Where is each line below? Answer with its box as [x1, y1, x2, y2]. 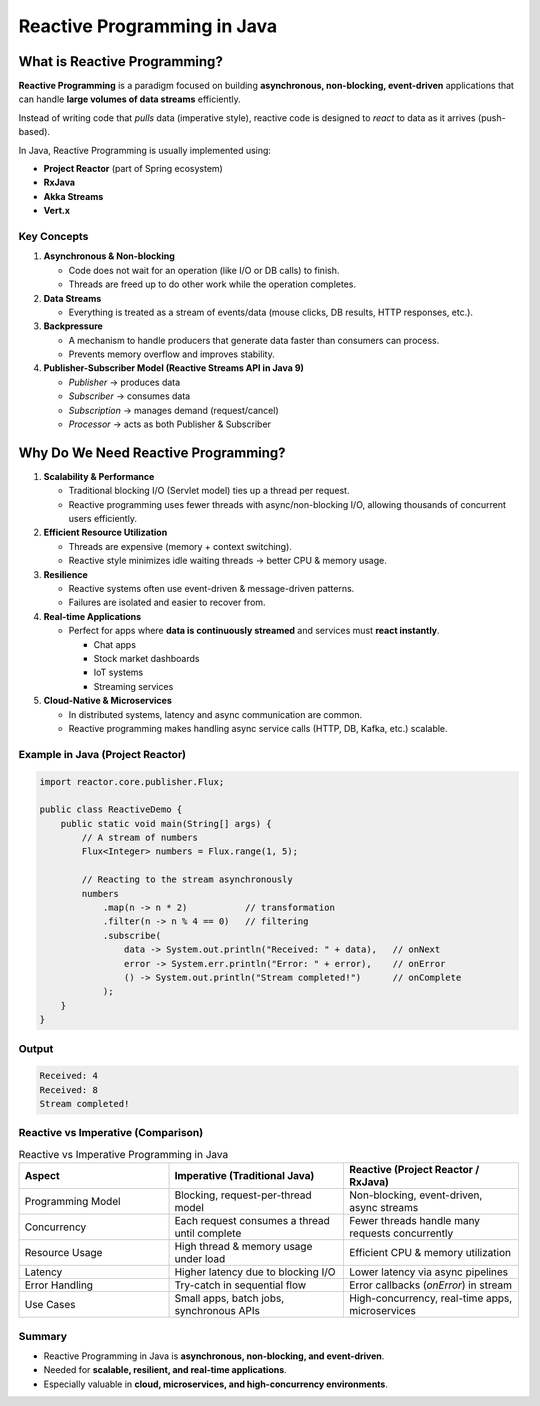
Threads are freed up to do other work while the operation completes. [68, 278, 357, 290]
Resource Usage [24, 1246, 103, 1260]
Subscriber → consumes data [68, 390, 191, 402]
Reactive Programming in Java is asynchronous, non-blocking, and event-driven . [43, 1350, 385, 1362]
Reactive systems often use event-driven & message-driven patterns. [68, 583, 355, 595]
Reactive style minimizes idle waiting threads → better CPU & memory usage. [68, 555, 387, 567]
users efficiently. [68, 513, 137, 525]
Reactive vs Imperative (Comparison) [18, 1126, 204, 1140]
